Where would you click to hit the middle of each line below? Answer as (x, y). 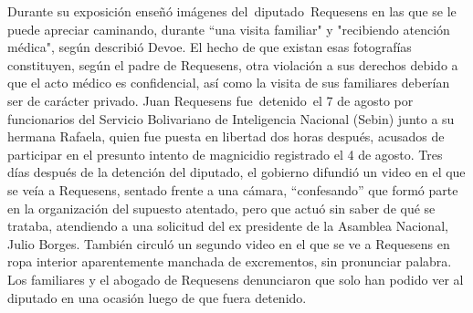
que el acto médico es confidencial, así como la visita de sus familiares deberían (229, 83)
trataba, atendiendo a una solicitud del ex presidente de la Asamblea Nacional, (228, 226)
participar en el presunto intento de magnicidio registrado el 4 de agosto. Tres (225, 154)
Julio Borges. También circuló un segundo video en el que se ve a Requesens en (229, 243)
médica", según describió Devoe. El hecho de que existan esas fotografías (210, 47)
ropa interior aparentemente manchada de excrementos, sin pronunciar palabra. (230, 261)
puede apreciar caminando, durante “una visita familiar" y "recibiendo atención (229, 29)
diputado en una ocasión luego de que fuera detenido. (157, 297)
